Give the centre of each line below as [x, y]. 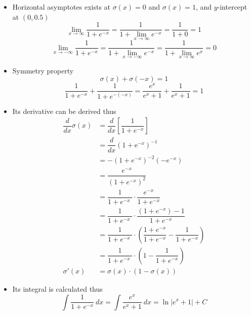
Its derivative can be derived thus [64, 111]
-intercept [232, 7]
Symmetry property [43, 70]
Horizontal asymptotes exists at [61, 7]
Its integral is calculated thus [57, 288]
